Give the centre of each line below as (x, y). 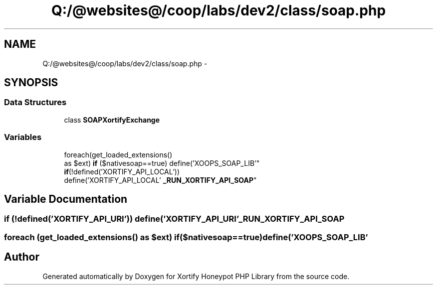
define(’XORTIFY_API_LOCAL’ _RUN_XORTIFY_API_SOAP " (160, 180)
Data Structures (35, 102)
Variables (23, 137)
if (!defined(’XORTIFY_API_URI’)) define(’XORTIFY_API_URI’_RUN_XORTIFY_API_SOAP (174, 219)
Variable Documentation (66, 199)
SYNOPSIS (31, 83)
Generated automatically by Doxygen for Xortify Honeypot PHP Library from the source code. (196, 276)
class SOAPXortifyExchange (112, 120)
